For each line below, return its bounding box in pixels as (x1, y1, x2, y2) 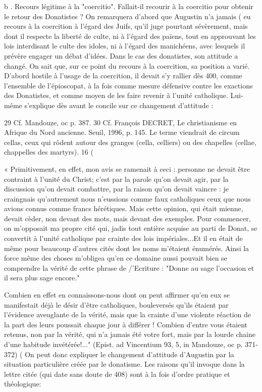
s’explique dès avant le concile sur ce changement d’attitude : (24, 100, 214, 110)
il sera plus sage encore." (4, 272, 80, 283)
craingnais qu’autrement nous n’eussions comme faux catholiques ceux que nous (4, 193, 251, 204)
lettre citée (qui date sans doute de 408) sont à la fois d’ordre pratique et (4, 368, 230, 379)
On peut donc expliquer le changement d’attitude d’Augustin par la (25, 349, 234, 359)
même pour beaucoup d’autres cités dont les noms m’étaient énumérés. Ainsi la (4, 242, 249, 253)
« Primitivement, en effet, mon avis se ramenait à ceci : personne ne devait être (4, 163, 250, 174)
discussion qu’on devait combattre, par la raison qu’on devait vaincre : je (4, 183, 229, 194)
